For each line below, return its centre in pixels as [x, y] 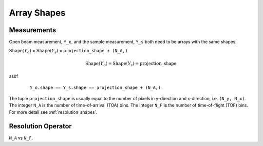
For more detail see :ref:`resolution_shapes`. [53, 112]
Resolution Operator [40, 126]
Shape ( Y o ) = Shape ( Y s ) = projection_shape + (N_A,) [68, 51]
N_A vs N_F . [21, 138]
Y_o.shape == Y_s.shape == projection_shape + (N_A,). [97, 87]
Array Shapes [37, 13]
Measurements [32, 30]
